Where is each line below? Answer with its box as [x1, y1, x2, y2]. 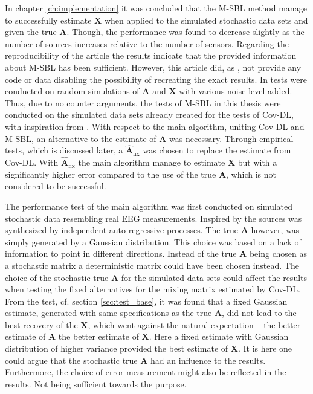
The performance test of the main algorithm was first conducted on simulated [5, 199, 293, 212]
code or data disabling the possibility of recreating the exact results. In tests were [5, 73, 308, 85]
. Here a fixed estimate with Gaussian [149, 330, 289, 343]
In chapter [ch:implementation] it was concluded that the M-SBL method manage [5, 2, 307, 14]
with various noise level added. [179, 85, 292, 97]
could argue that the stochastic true [5, 354, 138, 366]
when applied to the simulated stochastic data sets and [104, 13, 308, 26]
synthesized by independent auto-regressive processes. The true [5, 224, 239, 236]
